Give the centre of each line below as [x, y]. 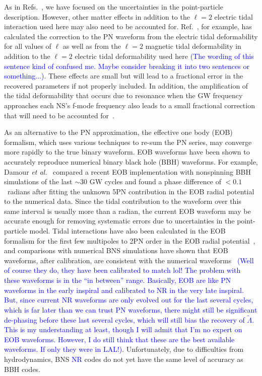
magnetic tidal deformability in [193, 46]
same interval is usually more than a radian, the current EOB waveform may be [127, 211]
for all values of [28, 46]
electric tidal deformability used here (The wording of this [164, 56]
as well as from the [92, 46]
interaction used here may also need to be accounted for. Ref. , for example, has [128, 26]
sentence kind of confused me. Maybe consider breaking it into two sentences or [127, 66]
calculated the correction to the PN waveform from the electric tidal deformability [131, 36]
